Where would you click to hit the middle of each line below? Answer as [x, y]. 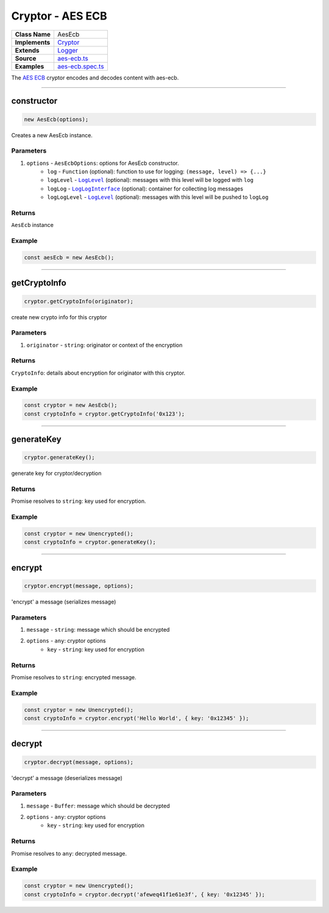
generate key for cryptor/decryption [56, 474]
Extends [27, 50]
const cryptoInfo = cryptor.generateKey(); [90, 542]
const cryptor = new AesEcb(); [71, 405]
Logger [68, 50]
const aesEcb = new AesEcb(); [69, 257]
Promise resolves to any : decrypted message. [69, 853]
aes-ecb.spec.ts [81, 66]
